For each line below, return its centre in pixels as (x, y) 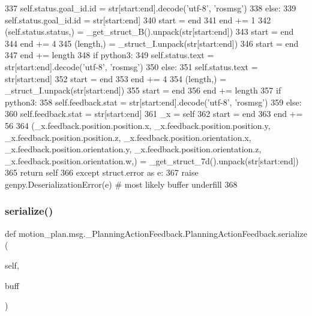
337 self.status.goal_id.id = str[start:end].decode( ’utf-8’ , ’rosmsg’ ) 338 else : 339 (151, 8)
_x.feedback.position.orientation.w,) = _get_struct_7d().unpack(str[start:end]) (152, 160)
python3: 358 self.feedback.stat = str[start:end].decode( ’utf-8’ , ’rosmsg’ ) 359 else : (153, 102)
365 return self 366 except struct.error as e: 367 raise (102, 172)
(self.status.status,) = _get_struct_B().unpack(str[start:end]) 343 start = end (149, 31)
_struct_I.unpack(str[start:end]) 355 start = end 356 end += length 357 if (143, 90)
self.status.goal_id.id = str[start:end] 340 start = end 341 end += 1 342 (138, 19)
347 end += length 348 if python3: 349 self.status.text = (109, 55)
